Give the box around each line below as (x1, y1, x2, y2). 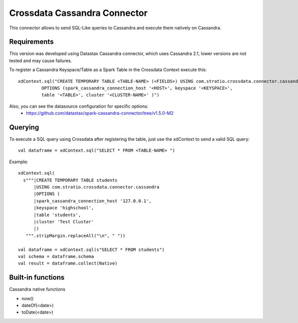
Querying (9, 123, 39, 131)
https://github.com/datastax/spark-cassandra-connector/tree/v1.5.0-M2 (26, 110, 174, 116)
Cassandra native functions (9, 286, 66, 292)
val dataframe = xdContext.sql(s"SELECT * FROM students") (18, 247, 165, 253)
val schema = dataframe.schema (18, 254, 94, 259)
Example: (9, 159, 28, 165)
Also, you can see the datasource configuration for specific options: (9, 103, 149, 109)
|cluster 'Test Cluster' (33, 219, 94, 224)
